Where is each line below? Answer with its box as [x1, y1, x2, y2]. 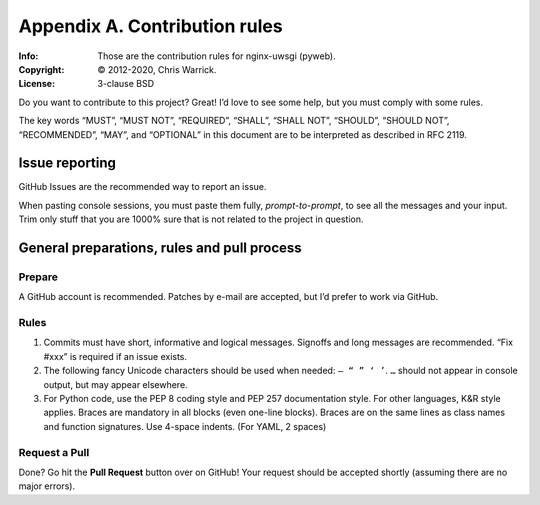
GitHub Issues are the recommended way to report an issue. [18, 181, 267, 193]
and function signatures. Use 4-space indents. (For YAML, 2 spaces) [43, 420, 327, 432]
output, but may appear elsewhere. [43, 378, 189, 390]
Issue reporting [18, 155, 117, 172]
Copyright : [18, 63, 65, 75]
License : [18, 78, 55, 90]
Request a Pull [18, 445, 90, 459]
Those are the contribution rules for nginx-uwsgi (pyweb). [97, 50, 336, 62]
